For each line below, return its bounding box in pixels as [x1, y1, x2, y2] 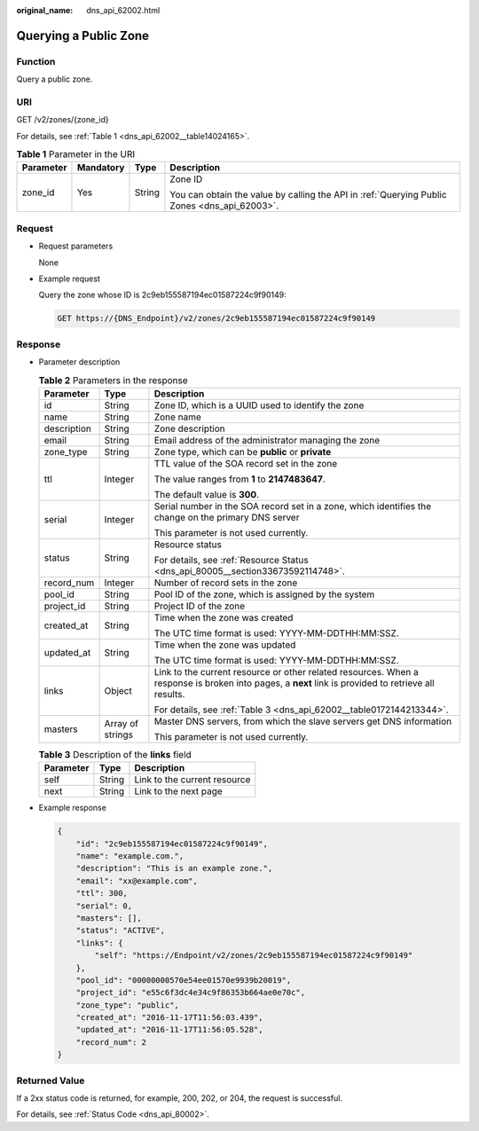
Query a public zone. [16, 74, 93, 84]
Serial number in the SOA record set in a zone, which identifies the [153, 499, 432, 512]
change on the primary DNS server [153, 511, 300, 523]
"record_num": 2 [75, 1037, 146, 1047]
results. [153, 687, 185, 700]
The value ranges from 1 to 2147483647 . [153, 473, 326, 485]
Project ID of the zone [153, 600, 246, 612]
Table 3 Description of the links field [38, 749, 192, 761]
